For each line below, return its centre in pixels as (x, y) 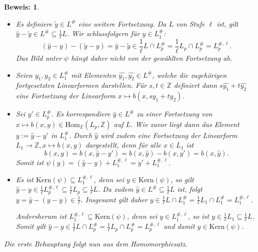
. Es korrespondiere (81, 114)
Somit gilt (31, 226)
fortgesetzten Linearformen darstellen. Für (81, 85)
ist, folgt (190, 189)
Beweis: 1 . (22, 7)
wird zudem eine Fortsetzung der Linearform (169, 135)
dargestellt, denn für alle (123, 145)
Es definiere (34, 23)
